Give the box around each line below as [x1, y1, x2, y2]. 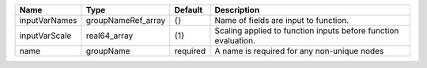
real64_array [85, 30, 134, 41]
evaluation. [214, 36, 256, 46]
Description [214, 5, 260, 15]
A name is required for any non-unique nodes [214, 46, 384, 56]
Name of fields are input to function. [214, 15, 350, 25]
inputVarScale [19, 30, 72, 41]
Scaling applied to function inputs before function [214, 25, 399, 36]
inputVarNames [19, 15, 77, 25]
